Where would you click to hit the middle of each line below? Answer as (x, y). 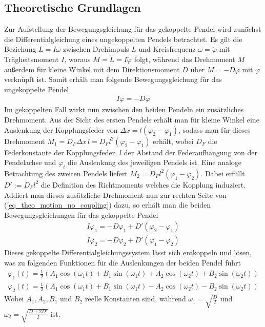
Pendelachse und (30, 162)
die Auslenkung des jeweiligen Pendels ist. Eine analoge (155, 162)
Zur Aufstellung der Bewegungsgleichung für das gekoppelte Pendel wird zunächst (133, 29)
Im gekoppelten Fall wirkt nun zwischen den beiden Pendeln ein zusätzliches (124, 109)
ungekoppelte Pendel (37, 89)
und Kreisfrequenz (167, 49)
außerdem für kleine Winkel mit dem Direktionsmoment (92, 69)
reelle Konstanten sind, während (136, 299)
